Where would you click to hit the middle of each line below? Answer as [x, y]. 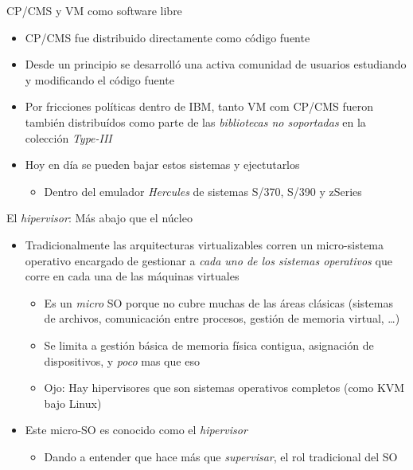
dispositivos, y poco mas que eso [122, 360]
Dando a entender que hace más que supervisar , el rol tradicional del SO [221, 456]
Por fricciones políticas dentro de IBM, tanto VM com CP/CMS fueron [199, 106]
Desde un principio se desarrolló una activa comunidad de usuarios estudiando [216, 64]
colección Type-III [68, 137]
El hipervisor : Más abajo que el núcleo [99, 218]
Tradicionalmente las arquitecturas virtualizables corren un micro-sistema [205, 244]
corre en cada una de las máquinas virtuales [132, 276]
